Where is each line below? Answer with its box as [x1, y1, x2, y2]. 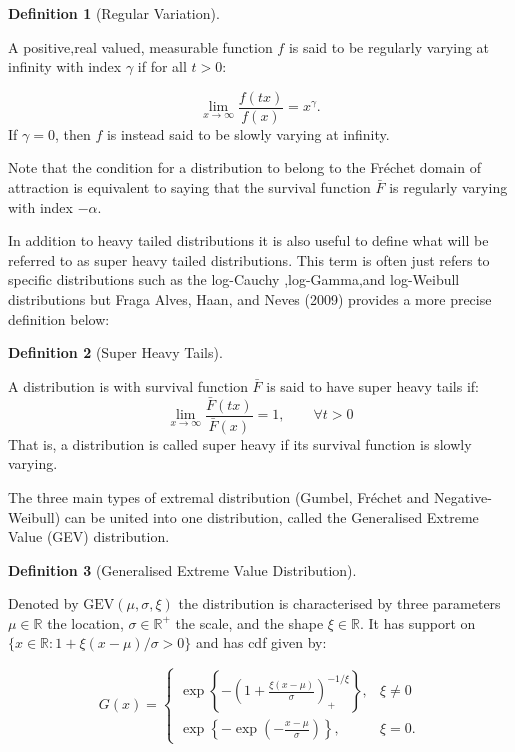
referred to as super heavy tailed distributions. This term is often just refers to [8, 249, 490, 270]
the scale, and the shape [175, 612, 324, 633]
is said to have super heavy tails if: [266, 375, 479, 396]
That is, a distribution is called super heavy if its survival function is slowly [8, 433, 472, 454]
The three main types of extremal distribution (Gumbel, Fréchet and [8, 486, 430, 507]
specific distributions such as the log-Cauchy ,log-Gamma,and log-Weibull [8, 269, 460, 290]
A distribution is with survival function [8, 375, 248, 396]
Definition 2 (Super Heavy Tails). [8, 342, 223, 363]
